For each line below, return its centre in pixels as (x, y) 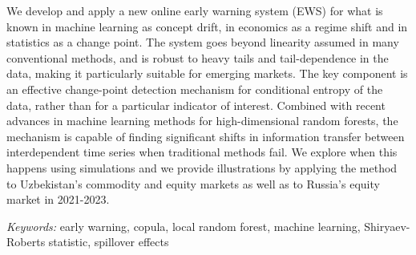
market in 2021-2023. (58, 199)
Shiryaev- (387, 226)
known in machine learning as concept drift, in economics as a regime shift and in (207, 26)
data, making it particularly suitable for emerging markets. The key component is (207, 73)
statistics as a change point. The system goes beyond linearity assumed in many (203, 42)
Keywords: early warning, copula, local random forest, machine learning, (184, 226)
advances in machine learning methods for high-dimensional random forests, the (202, 121)
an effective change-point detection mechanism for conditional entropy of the (195, 89)
